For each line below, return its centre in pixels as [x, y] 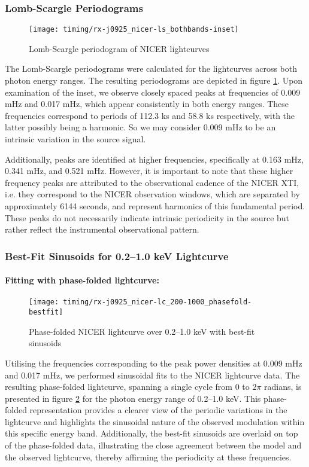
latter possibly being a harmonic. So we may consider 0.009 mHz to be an [140, 127]
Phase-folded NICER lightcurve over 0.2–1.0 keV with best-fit [142, 331]
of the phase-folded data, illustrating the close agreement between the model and [153, 445]
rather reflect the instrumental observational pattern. [102, 229]
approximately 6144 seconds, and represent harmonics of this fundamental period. [155, 206]
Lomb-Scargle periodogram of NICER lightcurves [119, 48]
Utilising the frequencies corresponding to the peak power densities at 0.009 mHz [154, 363]
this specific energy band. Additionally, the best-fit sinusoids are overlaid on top [152, 433]
